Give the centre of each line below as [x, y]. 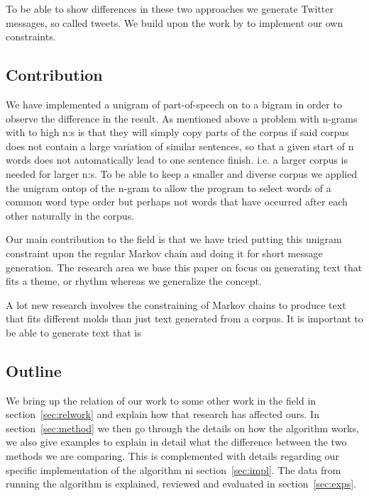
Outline [34, 370]
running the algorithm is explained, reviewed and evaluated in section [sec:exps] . [181, 484]
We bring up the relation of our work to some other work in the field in [161, 400]
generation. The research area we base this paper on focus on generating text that [184, 267]
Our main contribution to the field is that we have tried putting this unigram [174, 239]
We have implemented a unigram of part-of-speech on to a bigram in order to [174, 104]
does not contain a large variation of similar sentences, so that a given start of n [180, 146]
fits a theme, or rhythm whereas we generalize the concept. [134, 281]
